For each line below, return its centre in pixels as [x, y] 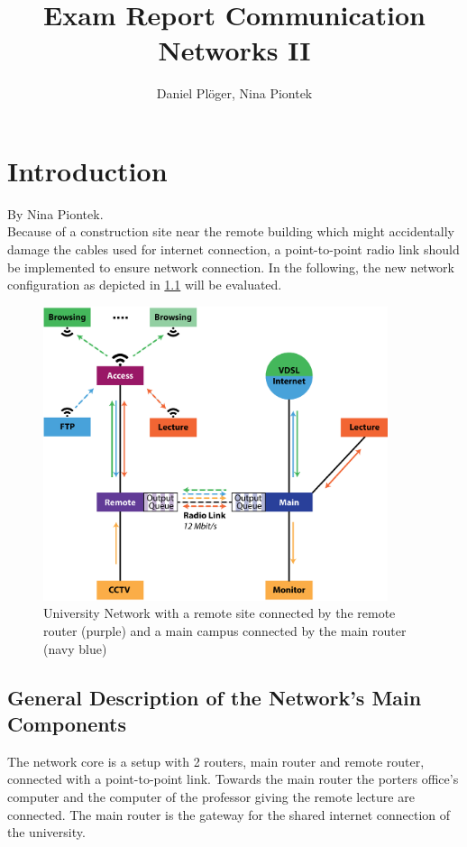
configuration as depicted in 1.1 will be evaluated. [145, 285]
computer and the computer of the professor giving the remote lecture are [211, 797]
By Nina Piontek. [55, 213]
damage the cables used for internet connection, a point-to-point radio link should [233, 249]
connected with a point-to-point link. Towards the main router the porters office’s [233, 779]
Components [67, 724]
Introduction [87, 170]
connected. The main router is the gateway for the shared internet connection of [229, 814]
